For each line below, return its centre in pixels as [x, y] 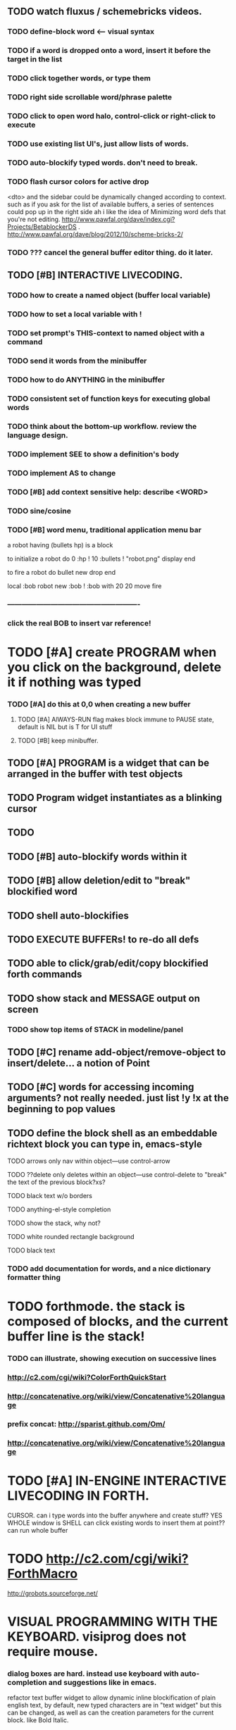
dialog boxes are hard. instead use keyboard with [93, 1674]
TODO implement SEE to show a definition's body [93, 454]
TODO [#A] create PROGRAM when [112, 652]
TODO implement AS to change [62, 473]
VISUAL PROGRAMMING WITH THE [113, 1622]
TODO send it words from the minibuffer [77, 361]
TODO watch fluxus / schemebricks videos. [105, 12]
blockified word [42, 891]
